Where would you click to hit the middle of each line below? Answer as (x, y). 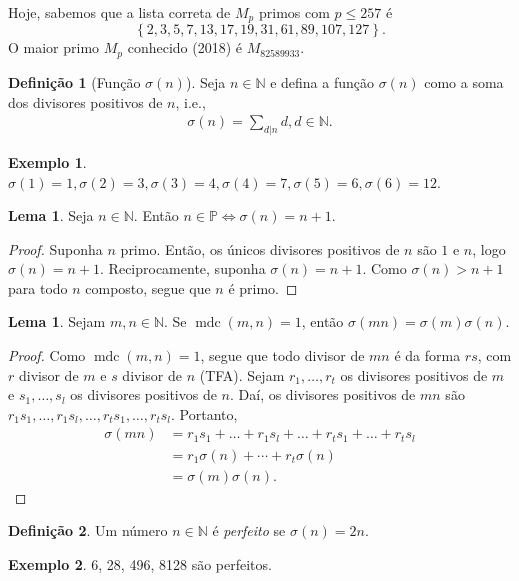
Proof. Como (47, 355)
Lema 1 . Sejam (57, 321)
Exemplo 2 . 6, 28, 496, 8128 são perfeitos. (140, 563)
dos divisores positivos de (85, 101)
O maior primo (54, 47)
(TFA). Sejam (242, 374)
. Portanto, (204, 413)
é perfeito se (249, 530)
